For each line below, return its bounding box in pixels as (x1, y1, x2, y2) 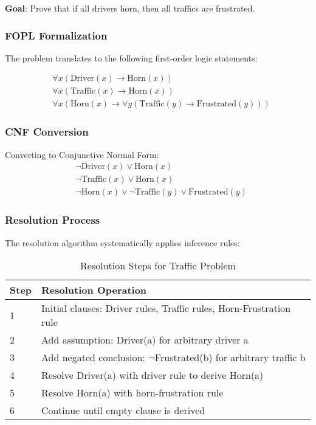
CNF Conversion (5, 124, 89, 139)
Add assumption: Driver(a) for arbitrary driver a (41, 333, 249, 347)
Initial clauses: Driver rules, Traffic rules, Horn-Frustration (41, 301, 291, 316)
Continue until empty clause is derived (41, 403, 205, 418)
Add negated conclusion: (41, 350, 145, 365)
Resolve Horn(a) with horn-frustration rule (41, 385, 224, 400)
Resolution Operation (41, 283, 147, 297)
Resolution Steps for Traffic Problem (80, 258, 236, 273)
